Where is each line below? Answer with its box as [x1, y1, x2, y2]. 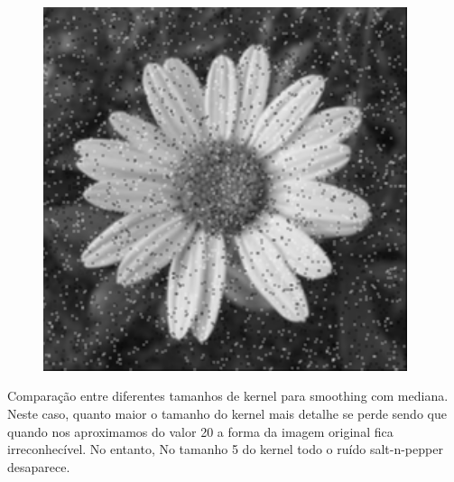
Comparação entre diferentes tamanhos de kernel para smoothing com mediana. [7, 386, 449, 405]
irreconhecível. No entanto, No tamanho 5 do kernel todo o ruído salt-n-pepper [7, 440, 443, 459]
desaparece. [7, 457, 70, 476]
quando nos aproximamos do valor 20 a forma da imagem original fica [7, 422, 394, 440]
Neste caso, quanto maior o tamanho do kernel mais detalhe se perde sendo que [7, 403, 447, 422]
